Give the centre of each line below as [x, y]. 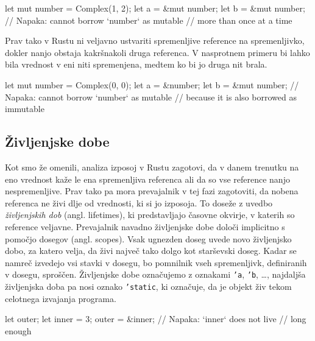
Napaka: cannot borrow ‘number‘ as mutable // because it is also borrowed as [151, 97]
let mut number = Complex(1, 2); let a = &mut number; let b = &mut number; [155, 8]
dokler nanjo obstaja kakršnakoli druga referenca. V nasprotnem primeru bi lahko [157, 52]
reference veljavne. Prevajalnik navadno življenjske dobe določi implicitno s [145, 226]
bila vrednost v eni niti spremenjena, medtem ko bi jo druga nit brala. [136, 64]
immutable [25, 109]
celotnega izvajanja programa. [61, 298]
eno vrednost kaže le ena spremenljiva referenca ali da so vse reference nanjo [147, 179]
